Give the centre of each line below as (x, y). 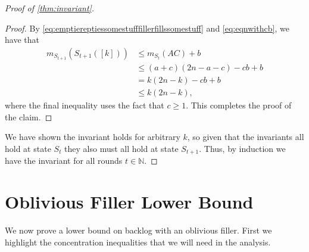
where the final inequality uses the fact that (85, 105)
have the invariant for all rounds (64, 161)
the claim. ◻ (29, 116)
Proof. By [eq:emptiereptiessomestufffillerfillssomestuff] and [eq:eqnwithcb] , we (147, 28)
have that (22, 40)
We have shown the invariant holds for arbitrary (93, 137)
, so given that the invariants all (246, 137)
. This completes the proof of (239, 105)
